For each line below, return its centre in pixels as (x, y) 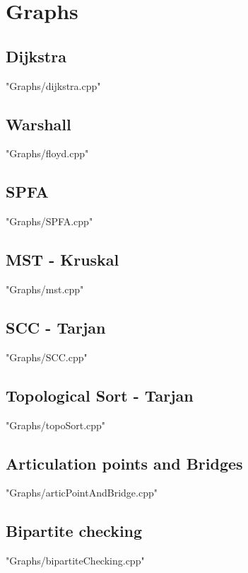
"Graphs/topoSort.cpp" (56, 425)
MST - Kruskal (63, 260)
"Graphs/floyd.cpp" (47, 153)
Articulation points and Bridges (124, 463)
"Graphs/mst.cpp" (45, 289)
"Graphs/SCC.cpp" (47, 357)
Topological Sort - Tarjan (100, 395)
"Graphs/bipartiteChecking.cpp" (75, 561)
